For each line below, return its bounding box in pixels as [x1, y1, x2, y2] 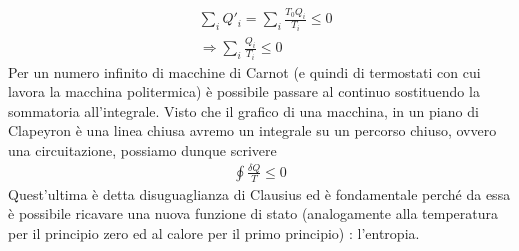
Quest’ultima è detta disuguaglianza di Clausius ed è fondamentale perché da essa [8, 183, 511, 204]
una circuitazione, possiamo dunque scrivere [8, 139, 277, 160]
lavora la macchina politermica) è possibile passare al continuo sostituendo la [8, 81, 480, 102]
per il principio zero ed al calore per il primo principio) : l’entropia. [8, 223, 420, 244]
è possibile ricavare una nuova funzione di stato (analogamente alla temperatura [8, 203, 498, 224]
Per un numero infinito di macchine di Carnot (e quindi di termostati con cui [8, 61, 481, 82]
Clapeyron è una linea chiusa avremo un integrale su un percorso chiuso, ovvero [8, 120, 497, 141]
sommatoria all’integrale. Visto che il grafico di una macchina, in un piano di [8, 100, 479, 121]
